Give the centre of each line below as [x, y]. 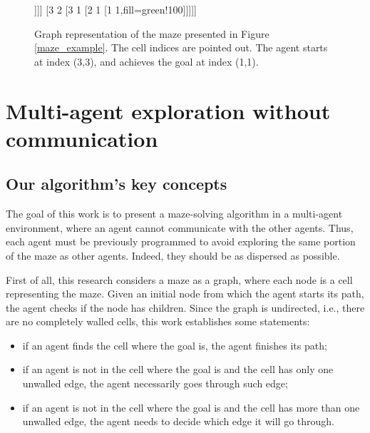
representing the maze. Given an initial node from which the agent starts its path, [185, 294]
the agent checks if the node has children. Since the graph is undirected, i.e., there [185, 307]
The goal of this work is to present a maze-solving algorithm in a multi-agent [174, 214]
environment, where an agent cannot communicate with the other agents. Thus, [180, 227]
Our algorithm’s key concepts [117, 184]
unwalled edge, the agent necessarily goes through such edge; [155, 383]
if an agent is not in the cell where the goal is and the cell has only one [178, 369]
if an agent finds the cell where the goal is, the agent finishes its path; [175, 345]
